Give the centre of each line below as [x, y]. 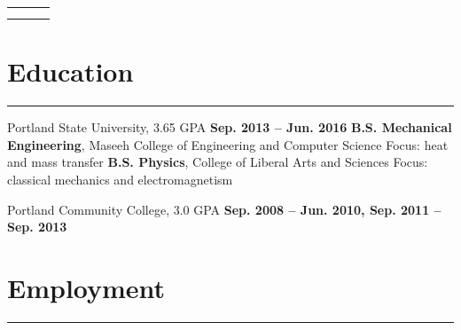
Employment [86, 287]
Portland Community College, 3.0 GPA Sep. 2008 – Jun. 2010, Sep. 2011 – [224, 209]
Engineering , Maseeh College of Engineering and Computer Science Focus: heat [228, 144]
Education [70, 71]
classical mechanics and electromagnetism [120, 179]
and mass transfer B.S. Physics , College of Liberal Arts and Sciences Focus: [218, 162]
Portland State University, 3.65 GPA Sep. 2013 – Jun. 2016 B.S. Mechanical [230, 127]
